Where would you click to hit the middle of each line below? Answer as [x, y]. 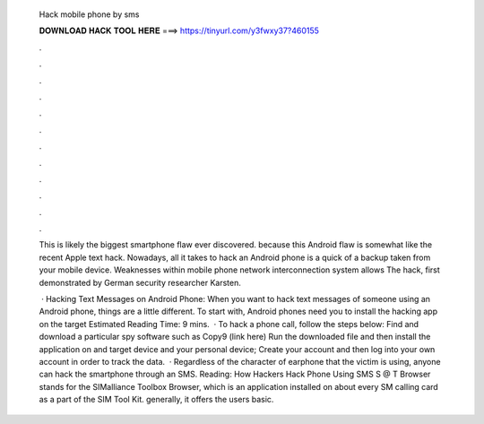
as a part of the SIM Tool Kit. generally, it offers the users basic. [156, 400]
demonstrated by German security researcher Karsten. [140, 282]
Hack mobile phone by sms [89, 14]
